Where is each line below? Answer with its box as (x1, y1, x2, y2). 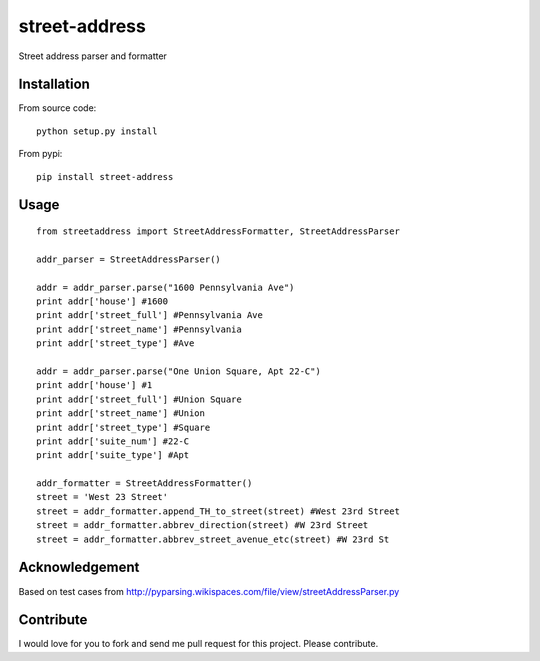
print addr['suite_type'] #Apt (36, 450, 190, 461)
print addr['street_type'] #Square (36, 421, 211, 433)
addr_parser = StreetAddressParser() (36, 253, 222, 265)
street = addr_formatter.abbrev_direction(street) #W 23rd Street (36, 520, 369, 531)
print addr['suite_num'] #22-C (36, 435, 190, 447)
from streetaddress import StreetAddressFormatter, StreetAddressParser (36, 226, 400, 237)
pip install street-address (36, 171, 174, 182)
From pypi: (18, 148, 63, 160)
